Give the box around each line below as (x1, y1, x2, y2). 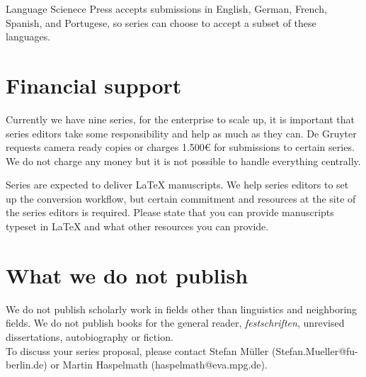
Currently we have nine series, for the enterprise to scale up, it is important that (6, 111, 355, 126)
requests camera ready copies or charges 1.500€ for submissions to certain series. (6, 140, 355, 154)
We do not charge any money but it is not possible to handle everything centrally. (6, 153, 361, 168)
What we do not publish (6, 260, 248, 289)
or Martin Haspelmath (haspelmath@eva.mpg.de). (50, 357, 268, 372)
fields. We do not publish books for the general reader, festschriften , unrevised (6, 315, 345, 330)
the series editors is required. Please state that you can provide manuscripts (6, 205, 334, 220)
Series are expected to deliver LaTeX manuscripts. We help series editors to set (6, 177, 349, 192)
